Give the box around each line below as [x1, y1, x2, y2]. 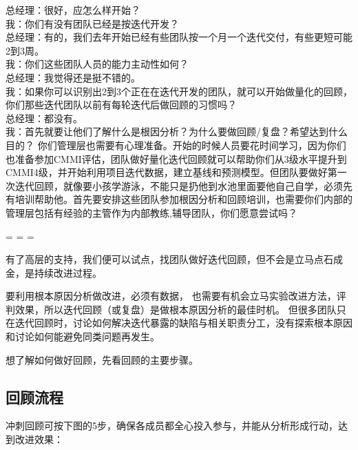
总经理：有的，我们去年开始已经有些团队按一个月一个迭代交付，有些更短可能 [6, 30, 352, 44]
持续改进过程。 [34, 265, 102, 280]
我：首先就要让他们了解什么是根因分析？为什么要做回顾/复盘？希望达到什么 [6, 124, 348, 139]
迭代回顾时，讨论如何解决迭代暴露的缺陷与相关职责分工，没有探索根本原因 [14, 315, 352, 330]
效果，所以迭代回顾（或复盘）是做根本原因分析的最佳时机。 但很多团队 [14, 302, 337, 316]
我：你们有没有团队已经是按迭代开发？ [6, 16, 179, 30]
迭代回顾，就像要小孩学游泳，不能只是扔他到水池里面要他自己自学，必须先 [14, 178, 352, 193]
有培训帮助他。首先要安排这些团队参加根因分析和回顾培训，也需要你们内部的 [6, 192, 352, 206]
